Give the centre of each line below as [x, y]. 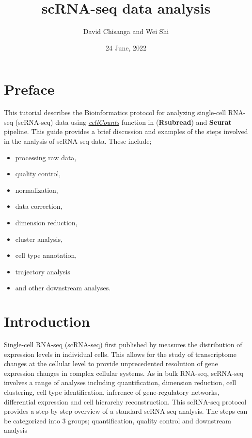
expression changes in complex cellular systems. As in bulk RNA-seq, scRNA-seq [124, 373]
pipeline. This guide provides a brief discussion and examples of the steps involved [126, 131]
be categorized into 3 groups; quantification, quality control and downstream [118, 420]
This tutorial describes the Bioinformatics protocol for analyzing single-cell [115, 112]
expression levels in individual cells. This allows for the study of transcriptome [120, 354]
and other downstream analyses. [63, 288]
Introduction [47, 321]
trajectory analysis [43, 271]
